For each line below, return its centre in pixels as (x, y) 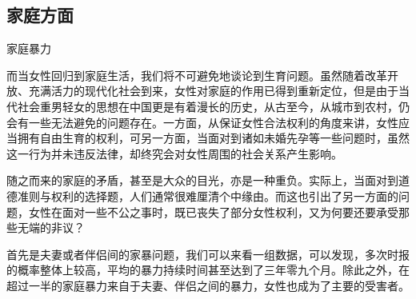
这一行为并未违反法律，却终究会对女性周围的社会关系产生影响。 (174, 153)
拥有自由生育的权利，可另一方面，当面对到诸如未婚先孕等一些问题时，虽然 (213, 138)
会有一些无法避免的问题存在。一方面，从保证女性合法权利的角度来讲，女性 (202, 122)
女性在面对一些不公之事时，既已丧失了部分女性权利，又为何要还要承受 (213, 211)
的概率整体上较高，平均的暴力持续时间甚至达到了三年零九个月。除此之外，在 (208, 270)
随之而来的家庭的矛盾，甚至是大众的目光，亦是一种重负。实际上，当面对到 (202, 180)
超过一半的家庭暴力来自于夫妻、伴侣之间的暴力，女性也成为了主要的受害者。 (208, 285)
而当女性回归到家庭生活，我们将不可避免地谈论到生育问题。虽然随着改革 (197, 75)
